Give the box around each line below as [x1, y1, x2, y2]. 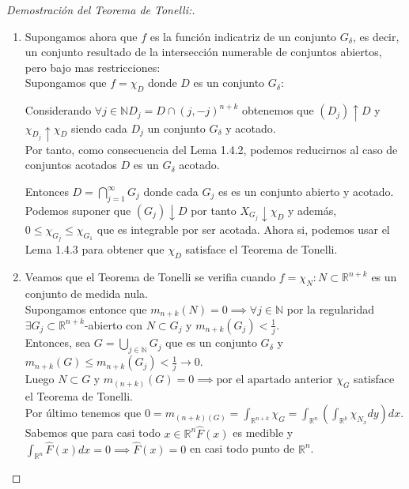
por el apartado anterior [216, 374, 333, 386]
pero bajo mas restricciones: [25, 58, 161, 75]
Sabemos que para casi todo [25, 424, 161, 441]
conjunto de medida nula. [25, 284, 148, 301]
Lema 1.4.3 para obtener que [25, 241, 165, 258]
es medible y [233, 424, 293, 441]
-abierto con [84, 316, 143, 333]
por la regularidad [286, 300, 374, 317]
